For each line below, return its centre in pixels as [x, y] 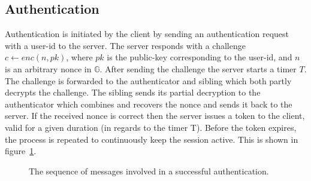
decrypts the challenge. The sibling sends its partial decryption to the [133, 92]
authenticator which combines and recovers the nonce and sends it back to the [149, 104]
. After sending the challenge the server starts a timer [198, 68]
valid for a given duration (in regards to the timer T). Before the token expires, [151, 127]
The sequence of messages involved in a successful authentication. [149, 171]
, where [79, 57]
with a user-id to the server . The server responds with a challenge [125, 45]
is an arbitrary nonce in [48, 68]
